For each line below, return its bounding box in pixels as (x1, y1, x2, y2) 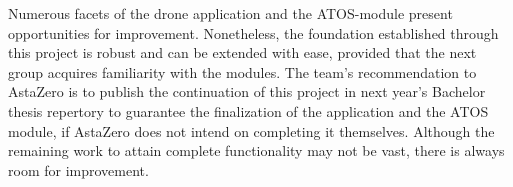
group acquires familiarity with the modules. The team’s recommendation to (8, 61, 477, 82)
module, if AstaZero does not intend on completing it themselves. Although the (8, 120, 495, 141)
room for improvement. (8, 159, 149, 180)
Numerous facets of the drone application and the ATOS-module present (8, 3, 453, 23)
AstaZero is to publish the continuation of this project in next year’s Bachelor (8, 81, 486, 102)
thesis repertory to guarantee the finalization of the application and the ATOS (8, 100, 489, 121)
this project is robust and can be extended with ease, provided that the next (8, 42, 477, 63)
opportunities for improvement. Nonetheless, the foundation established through (8, 22, 499, 43)
